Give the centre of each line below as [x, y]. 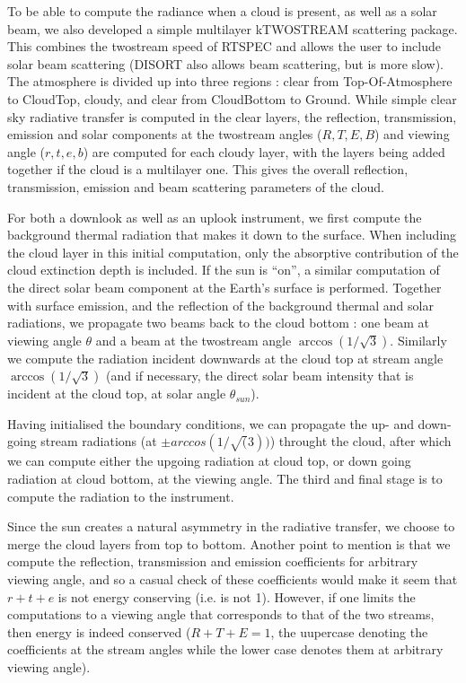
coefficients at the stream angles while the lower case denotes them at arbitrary [225, 649]
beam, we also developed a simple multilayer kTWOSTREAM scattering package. [233, 28]
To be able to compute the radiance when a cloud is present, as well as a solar [222, 11]
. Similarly [418, 340]
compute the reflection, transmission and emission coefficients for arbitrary [213, 561]
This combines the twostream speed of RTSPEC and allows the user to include [224, 46]
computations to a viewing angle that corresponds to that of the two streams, [221, 614]
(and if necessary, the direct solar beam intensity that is [260, 376]
